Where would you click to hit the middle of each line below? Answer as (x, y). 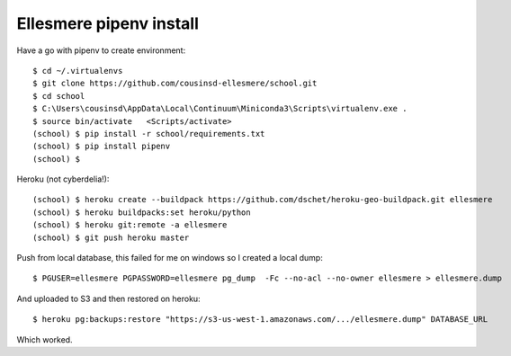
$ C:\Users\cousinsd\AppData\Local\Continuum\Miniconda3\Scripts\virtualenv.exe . (220, 109)
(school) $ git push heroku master (111, 237)
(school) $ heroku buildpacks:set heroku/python (142, 212)
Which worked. (45, 339)
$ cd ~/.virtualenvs (78, 71)
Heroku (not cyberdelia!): (63, 179)
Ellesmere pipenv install (108, 23)
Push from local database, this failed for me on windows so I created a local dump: (170, 258)
